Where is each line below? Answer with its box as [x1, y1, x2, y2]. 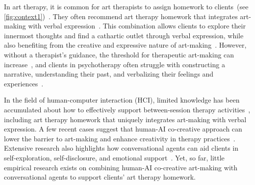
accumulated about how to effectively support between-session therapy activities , [4, 104, 251, 114]
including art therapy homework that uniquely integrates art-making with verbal [4, 114, 247, 124]
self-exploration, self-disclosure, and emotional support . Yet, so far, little [4, 152, 225, 162]
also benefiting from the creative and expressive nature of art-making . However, [4, 40, 247, 50]
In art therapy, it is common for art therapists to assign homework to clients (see [4, 1, 249, 11]
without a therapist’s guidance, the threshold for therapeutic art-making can [4, 49, 234, 59]
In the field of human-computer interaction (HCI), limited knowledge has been [4, 95, 240, 105]
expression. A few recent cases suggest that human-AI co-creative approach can [4, 124, 242, 134]
